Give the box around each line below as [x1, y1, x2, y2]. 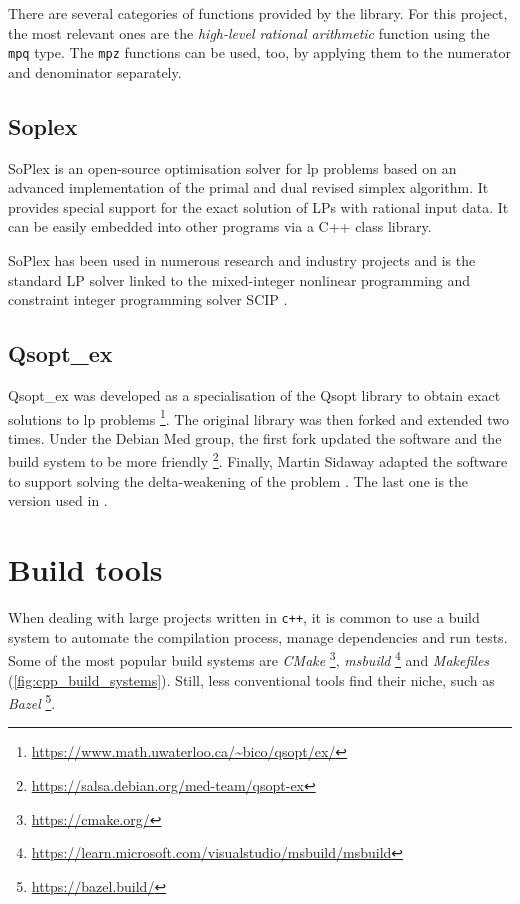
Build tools [8, 549, 163, 590]
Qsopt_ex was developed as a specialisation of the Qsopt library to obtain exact [8, 385, 501, 405]
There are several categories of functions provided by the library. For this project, [8, 3, 508, 23]
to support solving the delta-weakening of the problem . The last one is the [8, 470, 469, 491]
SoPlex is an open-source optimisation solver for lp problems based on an [8, 157, 457, 178]
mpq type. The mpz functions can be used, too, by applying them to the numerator [8, 42, 511, 63]
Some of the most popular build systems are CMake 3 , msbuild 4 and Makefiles [8, 647, 490, 670]
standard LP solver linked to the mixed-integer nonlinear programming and [8, 269, 471, 290]
